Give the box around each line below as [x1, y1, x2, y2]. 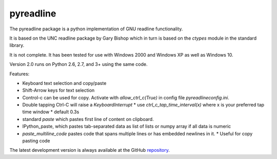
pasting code [22, 138, 50, 144]
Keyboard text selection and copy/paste [22, 80, 107, 86]
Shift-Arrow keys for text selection [22, 87, 95, 94]
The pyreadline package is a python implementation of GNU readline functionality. [9, 26, 183, 32]
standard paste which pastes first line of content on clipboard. [22, 116, 154, 122]
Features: [9, 70, 30, 77]
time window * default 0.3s [22, 109, 80, 115]
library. [9, 42, 25, 48]
